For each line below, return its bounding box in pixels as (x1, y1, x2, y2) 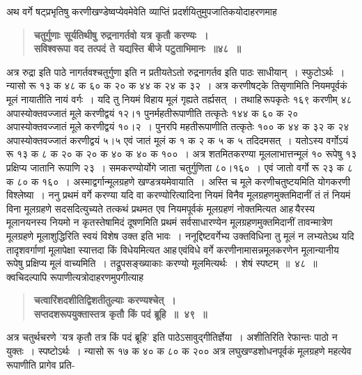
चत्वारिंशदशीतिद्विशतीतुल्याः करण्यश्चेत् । (33, 293, 176, 307)
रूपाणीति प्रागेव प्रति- (6, 357, 75, 372)
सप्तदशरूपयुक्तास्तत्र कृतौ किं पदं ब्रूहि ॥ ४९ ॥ (33, 306, 207, 321)
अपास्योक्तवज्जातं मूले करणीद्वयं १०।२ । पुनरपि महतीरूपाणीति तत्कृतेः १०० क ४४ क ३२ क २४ (6, 119, 349, 134)
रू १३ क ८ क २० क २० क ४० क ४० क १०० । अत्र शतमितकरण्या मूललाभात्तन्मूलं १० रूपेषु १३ (6, 146, 357, 161)
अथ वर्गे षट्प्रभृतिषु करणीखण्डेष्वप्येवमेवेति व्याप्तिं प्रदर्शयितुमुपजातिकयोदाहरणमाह (6, 4, 277, 18)
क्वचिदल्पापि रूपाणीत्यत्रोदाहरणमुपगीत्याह (6, 269, 144, 284)
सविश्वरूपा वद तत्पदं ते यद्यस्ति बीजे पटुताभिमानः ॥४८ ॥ (33, 41, 241, 56)
